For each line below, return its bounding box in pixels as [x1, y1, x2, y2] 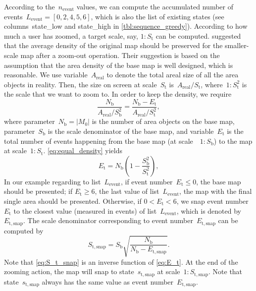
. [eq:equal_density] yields [43, 145, 123, 156]
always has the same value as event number [42, 276, 174, 287]
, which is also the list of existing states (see [91, 11, 224, 21]
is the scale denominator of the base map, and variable [48, 125, 214, 136]
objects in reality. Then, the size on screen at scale [4, 79, 157, 89]
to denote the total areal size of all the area [106, 69, 239, 80]
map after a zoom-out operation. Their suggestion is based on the [20, 50, 220, 60]
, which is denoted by [176, 205, 241, 216]
